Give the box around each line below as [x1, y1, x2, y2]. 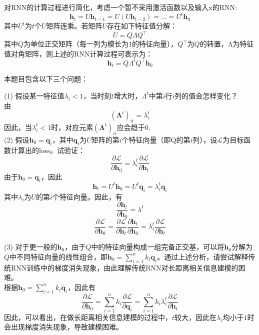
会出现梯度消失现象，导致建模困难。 [4, 321, 123, 332]
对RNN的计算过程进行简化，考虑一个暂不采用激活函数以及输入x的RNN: [4, 2, 237, 12]
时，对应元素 [51, 121, 93, 132]
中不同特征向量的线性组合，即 [9, 251, 108, 261]
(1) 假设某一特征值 [4, 90, 64, 100]
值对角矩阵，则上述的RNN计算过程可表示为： [4, 48, 153, 58]
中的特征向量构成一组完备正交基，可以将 [91, 241, 224, 252]
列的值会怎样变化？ [174, 90, 238, 100]
